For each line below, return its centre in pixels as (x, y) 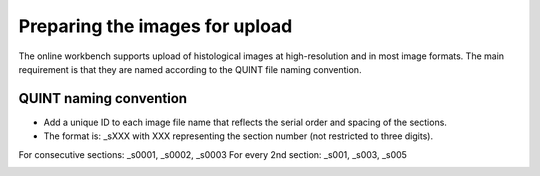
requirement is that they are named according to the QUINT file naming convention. (190, 69)
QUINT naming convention (103, 98)
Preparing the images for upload (155, 26)
